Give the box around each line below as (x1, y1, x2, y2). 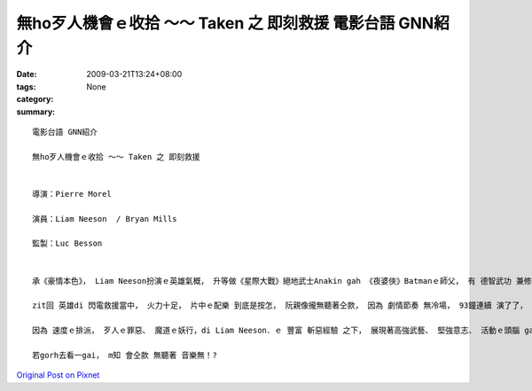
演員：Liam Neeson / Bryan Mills (32, 214, 177, 223)
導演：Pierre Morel (32, 189, 113, 199)
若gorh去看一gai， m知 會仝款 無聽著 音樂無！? (32, 350, 217, 360)
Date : (16, 69, 37, 80)
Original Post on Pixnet (16, 370, 100, 380)
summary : (16, 106, 56, 117)
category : (16, 94, 54, 105)
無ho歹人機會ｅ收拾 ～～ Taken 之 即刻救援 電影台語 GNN (16, 13, 434, 33)
